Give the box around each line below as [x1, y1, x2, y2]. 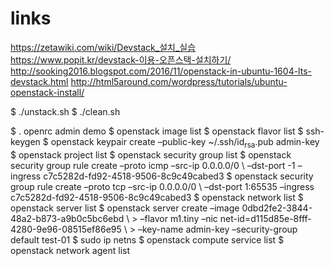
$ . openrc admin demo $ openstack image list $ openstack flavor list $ [10, 125, 304, 137]
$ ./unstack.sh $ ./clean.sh [10, 105, 121, 117]
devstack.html [10, 75, 69, 87]
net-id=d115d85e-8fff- [219, 212, 312, 224]
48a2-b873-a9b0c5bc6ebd [10, 212, 125, 224]
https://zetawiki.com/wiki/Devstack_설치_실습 [10, 41, 197, 53]
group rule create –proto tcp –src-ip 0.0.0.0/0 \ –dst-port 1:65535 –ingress [10, 180, 315, 192]
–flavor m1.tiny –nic [139, 212, 218, 224]
